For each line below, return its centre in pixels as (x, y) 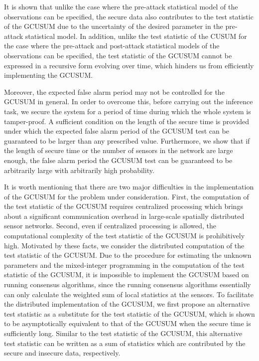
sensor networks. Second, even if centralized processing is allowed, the (110, 226)
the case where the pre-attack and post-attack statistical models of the (112, 46)
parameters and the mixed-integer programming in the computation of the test (124, 265)
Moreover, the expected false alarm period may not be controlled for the (114, 91)
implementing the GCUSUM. (49, 75)
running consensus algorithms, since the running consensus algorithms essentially (128, 284)
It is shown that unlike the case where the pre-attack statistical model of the (121, 6)
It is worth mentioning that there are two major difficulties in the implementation (129, 187)
